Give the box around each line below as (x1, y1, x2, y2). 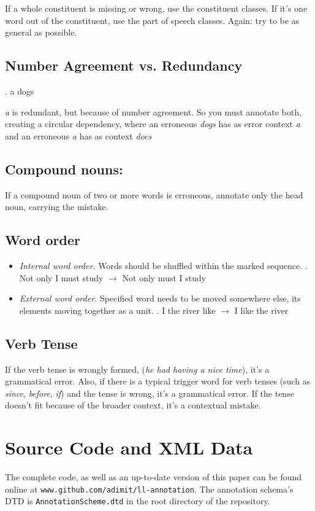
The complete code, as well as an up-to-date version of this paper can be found (5, 470, 302, 483)
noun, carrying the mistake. (5, 200, 108, 213)
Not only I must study (19, 271, 104, 284)
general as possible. (5, 26, 77, 39)
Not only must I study (122, 271, 207, 284)
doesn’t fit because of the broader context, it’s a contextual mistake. (5, 399, 261, 412)
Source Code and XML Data (5, 435, 253, 460)
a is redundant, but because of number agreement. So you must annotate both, (5, 105, 302, 118)
